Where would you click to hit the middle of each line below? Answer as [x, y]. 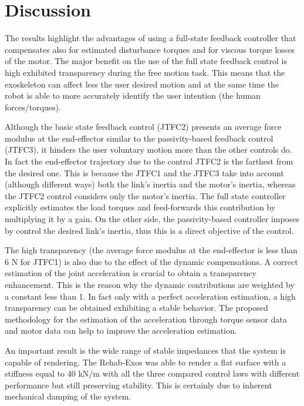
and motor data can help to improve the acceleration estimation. [121, 330]
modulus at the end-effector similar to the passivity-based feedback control [139, 138]
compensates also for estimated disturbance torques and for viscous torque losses [150, 49]
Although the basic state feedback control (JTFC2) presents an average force [143, 127]
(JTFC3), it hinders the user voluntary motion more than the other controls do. [148, 150]
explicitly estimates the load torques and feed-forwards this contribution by [140, 207]
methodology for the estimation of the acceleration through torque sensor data [146, 319]
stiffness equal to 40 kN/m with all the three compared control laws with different [152, 373]
